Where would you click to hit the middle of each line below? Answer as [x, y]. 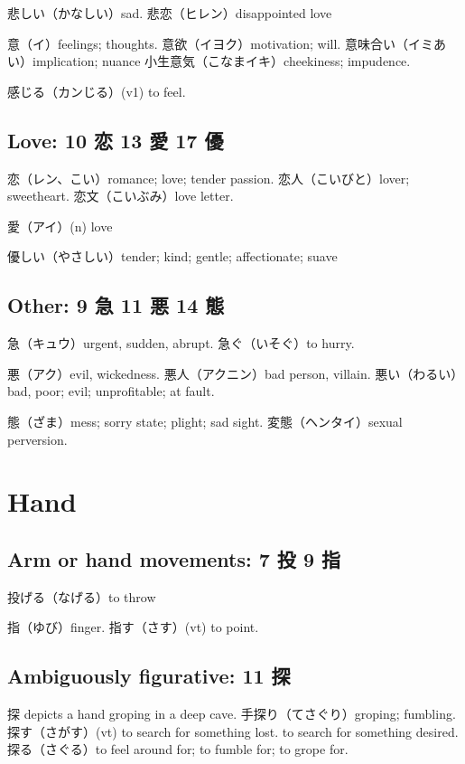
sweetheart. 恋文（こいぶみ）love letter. [121, 196]
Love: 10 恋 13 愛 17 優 [116, 140]
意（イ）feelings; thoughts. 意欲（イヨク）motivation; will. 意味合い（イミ [220, 43]
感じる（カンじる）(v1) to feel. [97, 91]
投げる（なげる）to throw [82, 596]
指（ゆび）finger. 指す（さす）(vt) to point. [133, 627]
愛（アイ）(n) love [60, 226]
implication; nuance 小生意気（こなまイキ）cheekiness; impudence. [221, 61]
